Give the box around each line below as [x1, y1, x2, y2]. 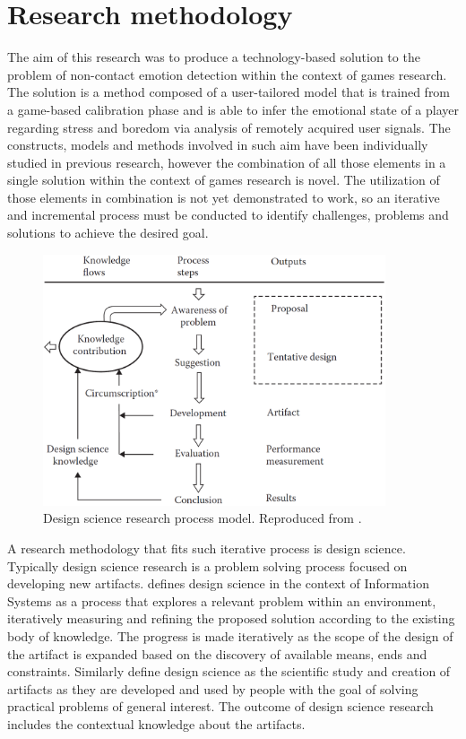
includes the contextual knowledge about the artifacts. [7, 715, 306, 733]
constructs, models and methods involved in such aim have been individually [7, 135, 428, 154]
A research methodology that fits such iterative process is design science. [7, 539, 406, 558]
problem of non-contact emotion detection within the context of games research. [7, 65, 447, 83]
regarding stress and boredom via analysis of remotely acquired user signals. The [7, 117, 451, 136]
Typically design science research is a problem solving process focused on [7, 556, 408, 575]
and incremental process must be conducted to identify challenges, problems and [7, 205, 449, 224]
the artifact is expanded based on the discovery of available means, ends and [7, 644, 427, 663]
